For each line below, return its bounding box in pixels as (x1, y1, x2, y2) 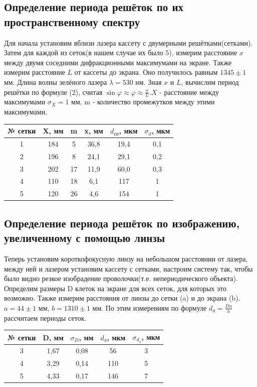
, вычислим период (181, 76, 239, 87)
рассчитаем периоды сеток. (4, 312, 87, 323)
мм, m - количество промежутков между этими (71, 96, 215, 107)
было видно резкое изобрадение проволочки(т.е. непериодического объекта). (4, 273, 238, 284)
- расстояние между (159, 86, 219, 97)
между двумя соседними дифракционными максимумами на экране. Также (4, 57, 232, 67)
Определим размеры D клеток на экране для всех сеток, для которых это (4, 283, 226, 293)
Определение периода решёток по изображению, (4, 215, 240, 230)
